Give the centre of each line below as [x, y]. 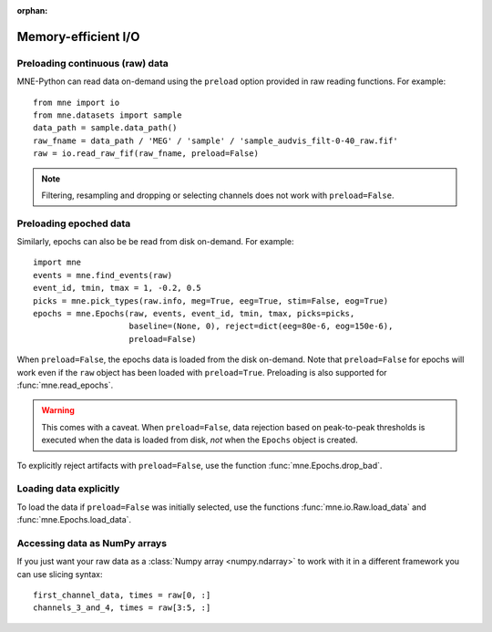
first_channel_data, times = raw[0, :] [122, 595]
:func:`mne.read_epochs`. [65, 385]
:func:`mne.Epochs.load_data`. [74, 520]
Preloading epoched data [74, 223]
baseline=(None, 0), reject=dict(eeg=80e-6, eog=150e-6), [261, 326]
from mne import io [77, 102]
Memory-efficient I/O [78, 36]
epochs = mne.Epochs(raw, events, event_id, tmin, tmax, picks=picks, [194, 313]
